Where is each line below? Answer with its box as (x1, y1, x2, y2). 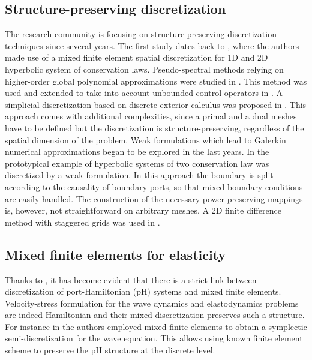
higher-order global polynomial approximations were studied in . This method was (5, 74, 307, 87)
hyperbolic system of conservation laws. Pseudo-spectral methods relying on (5, 62, 284, 75)
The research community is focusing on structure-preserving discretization (5, 28, 277, 40)
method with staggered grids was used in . (5, 215, 160, 228)
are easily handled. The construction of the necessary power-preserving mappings (5, 192, 303, 205)
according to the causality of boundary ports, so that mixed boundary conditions (5, 180, 303, 193)
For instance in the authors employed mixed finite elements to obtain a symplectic (5, 320, 307, 332)
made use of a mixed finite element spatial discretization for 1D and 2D (5, 51, 268, 64)
